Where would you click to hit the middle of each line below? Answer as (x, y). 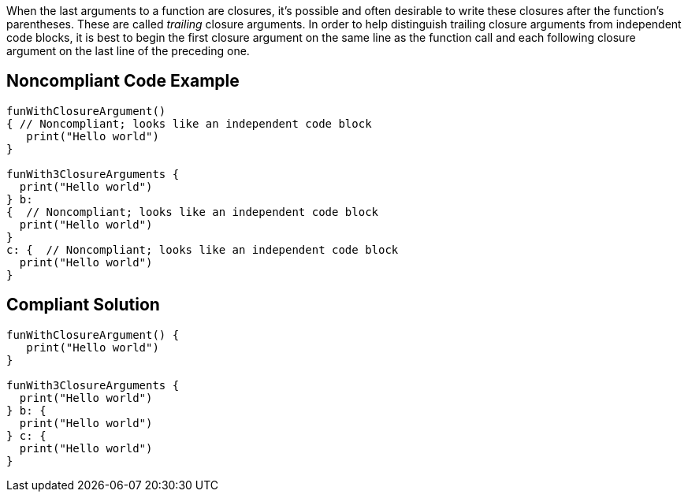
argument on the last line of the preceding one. (128, 51)
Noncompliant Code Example (123, 81)
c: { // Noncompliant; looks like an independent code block (203, 249)
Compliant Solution (83, 305)
